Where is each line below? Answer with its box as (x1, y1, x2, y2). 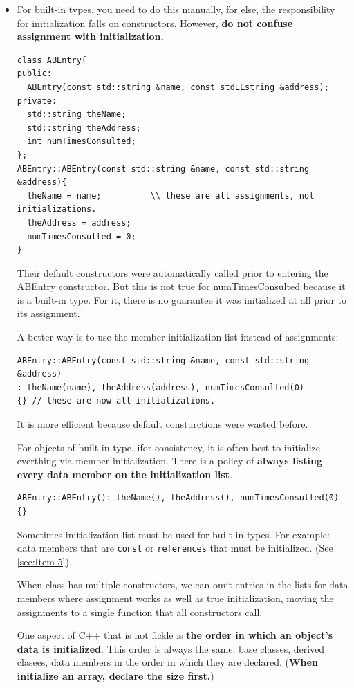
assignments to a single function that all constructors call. (17, 604, 263, 619)
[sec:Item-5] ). (17, 554, 72, 568)
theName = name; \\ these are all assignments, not (27, 190, 315, 201)
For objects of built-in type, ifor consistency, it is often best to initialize (17, 440, 320, 454)
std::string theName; (27, 109, 127, 120)
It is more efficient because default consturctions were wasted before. (17, 417, 308, 431)
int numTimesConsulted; (27, 136, 136, 147)
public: (17, 69, 52, 79)
